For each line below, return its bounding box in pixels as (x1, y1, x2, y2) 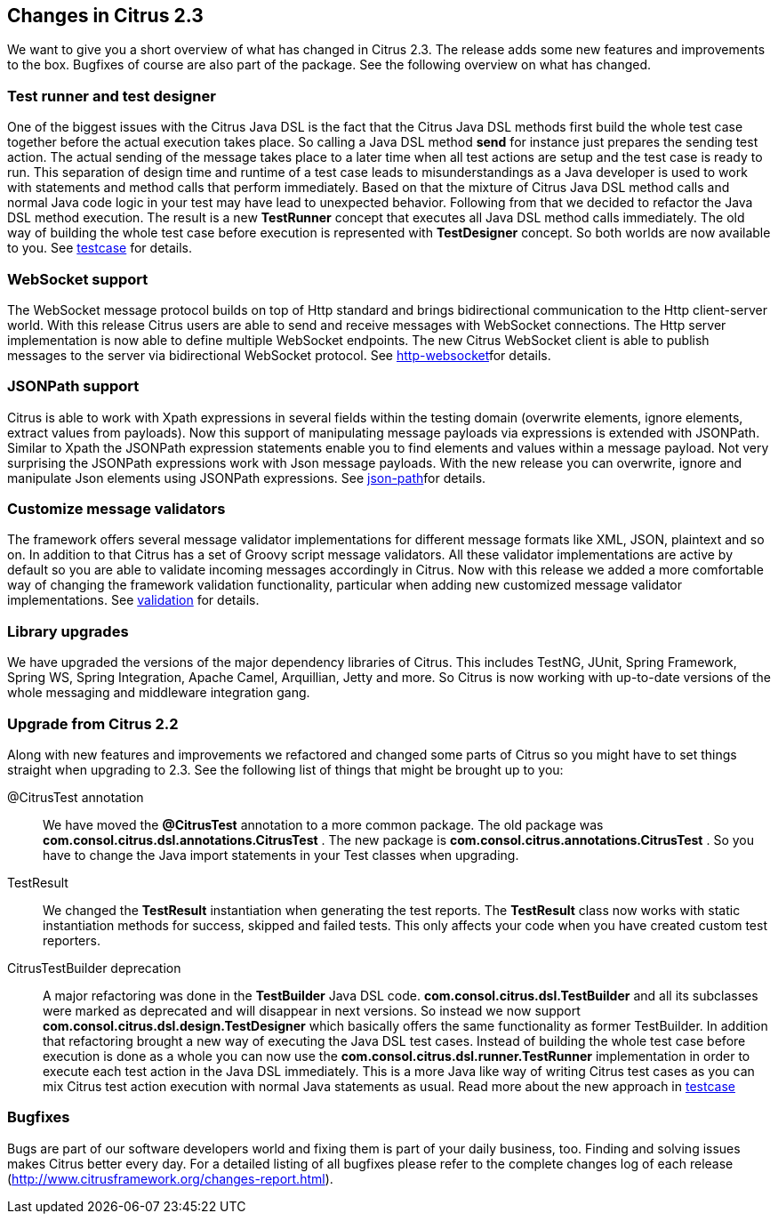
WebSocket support (7, 269, 148, 288)
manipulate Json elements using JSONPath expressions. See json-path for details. (7, 470, 486, 486)
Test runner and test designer (7, 86, 216, 105)
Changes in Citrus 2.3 (7, 4, 204, 27)
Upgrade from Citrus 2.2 (7, 714, 179, 733)
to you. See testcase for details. (7, 240, 193, 256)
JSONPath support (7, 377, 140, 396)
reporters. (43, 932, 100, 948)
